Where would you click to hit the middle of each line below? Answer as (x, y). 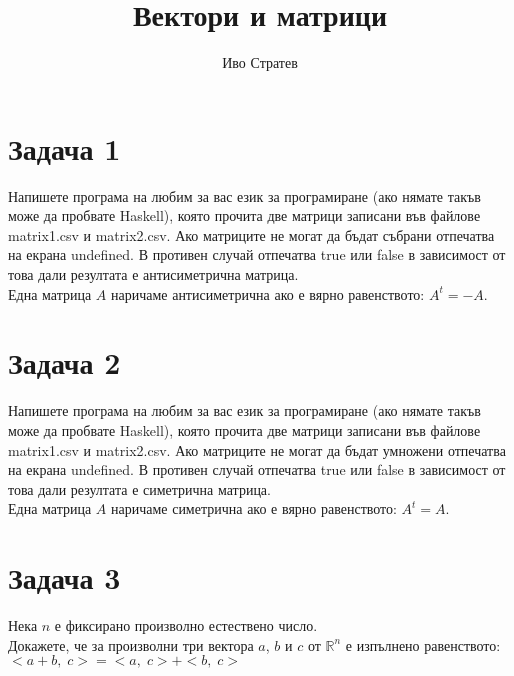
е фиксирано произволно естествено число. (186, 625)
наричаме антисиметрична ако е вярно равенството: (267, 293)
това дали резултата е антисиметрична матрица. (153, 274)
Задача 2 (64, 362)
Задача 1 (64, 147)
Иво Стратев (260, 62)
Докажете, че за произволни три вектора (131, 644)
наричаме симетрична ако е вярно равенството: (253, 508)
